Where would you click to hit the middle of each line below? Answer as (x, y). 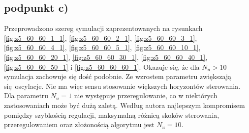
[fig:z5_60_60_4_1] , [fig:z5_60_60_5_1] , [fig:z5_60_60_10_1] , (102, 47)
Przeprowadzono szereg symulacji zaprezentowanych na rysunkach (103, 28)
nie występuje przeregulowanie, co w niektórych (146, 95)
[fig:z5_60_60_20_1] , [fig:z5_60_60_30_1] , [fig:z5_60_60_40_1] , (106, 57)
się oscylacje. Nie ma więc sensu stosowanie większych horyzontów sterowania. (122, 86)
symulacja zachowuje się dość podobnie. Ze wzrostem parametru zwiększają (118, 76)
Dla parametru (26, 95)
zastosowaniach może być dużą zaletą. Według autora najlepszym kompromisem (124, 105)
